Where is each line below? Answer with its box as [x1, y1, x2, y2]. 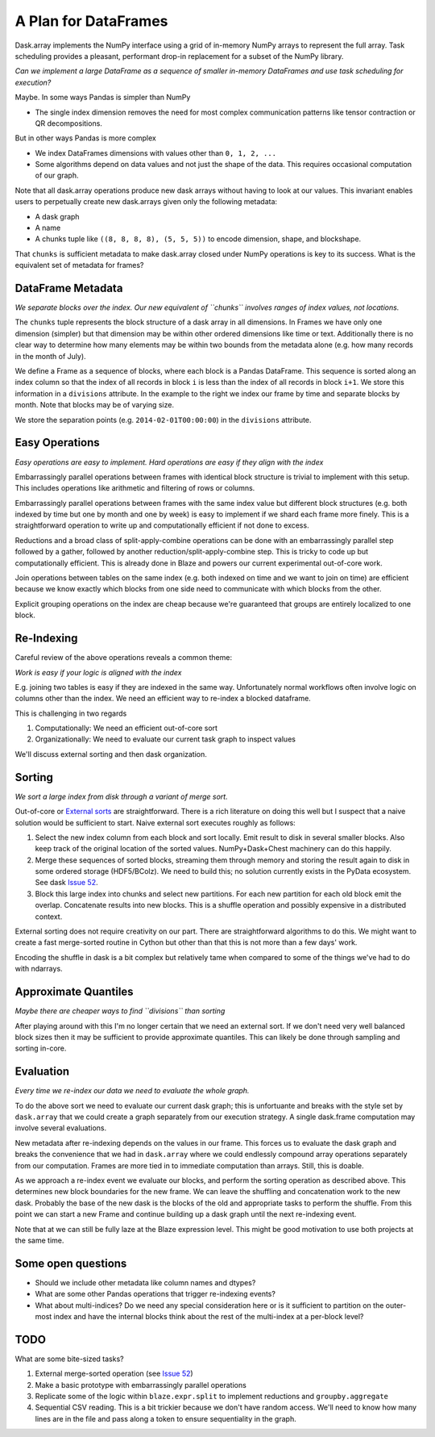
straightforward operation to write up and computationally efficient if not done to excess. [14, 520, 309, 530]
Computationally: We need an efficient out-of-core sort [35, 723, 217, 733]
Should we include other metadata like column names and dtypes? [35, 1277, 256, 1287]
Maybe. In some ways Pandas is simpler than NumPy [14, 93, 191, 102]
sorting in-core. [14, 1043, 67, 1053]
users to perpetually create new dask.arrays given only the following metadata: [14, 197, 278, 207]
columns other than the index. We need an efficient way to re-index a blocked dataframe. [14, 694, 312, 704]
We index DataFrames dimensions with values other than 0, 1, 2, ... [35, 148, 277, 157]
